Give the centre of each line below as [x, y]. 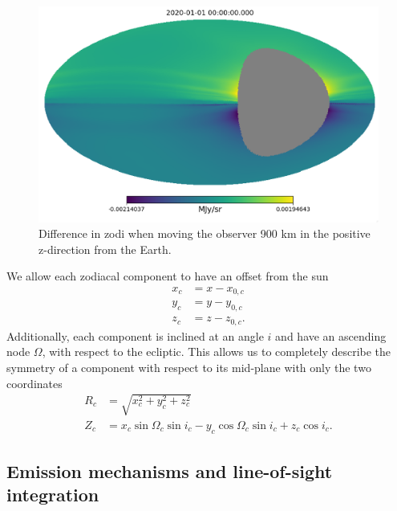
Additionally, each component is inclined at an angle [135, 335]
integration [53, 495]
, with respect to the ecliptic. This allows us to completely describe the [217, 352]
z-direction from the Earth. [105, 249]
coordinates [34, 383]
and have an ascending [331, 335]
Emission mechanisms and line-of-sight [170, 470]
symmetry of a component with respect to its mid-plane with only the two [189, 367]
